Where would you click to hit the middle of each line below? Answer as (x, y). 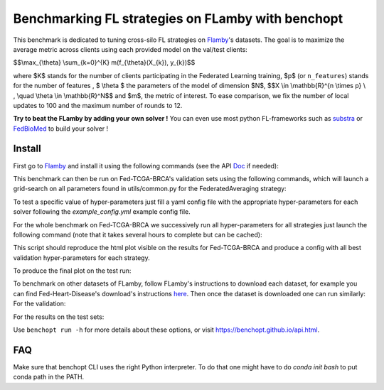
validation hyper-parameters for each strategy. (81, 258)
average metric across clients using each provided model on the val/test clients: (130, 49)
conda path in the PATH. (49, 377)
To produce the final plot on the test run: (72, 271)
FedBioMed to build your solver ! (61, 129)
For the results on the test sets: (59, 317)
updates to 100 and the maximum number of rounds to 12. (98, 105)
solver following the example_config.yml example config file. (102, 212)
